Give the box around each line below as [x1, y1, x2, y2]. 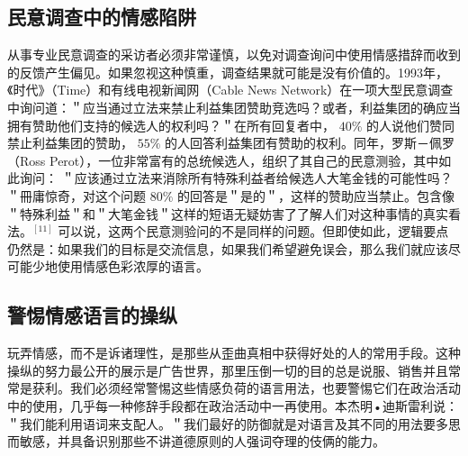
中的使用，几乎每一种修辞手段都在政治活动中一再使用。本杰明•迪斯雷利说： [7, 396, 458, 415]
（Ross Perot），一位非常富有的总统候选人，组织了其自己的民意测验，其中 [7, 150, 439, 169]
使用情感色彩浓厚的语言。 [57, 257, 209, 276]
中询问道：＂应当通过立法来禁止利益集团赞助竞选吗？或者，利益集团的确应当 [7, 97, 461, 116]
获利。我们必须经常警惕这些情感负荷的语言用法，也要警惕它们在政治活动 [31, 378, 461, 397]
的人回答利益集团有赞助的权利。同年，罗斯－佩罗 [165, 133, 455, 152]
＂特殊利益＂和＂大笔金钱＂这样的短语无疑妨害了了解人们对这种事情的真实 [7, 204, 448, 223]
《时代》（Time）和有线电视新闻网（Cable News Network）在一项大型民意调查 [7, 80, 454, 99]
